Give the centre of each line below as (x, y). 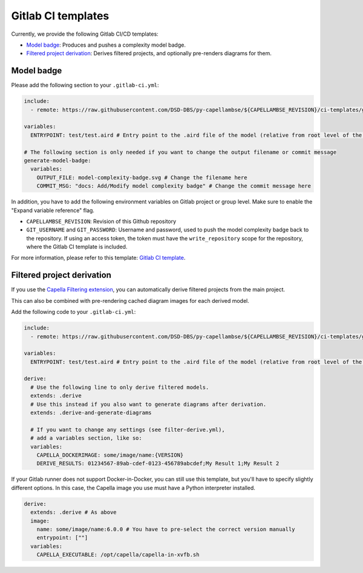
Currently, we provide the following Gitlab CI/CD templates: (85, 34)
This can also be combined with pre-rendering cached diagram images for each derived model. (130, 300)
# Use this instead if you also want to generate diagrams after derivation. (149, 404)
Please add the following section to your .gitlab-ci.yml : (85, 85)
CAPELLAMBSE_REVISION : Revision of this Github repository (101, 221)
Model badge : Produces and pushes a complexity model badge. (106, 45)
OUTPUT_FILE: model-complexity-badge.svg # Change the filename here (142, 177)
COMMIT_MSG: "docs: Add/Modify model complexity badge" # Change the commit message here (174, 186)
